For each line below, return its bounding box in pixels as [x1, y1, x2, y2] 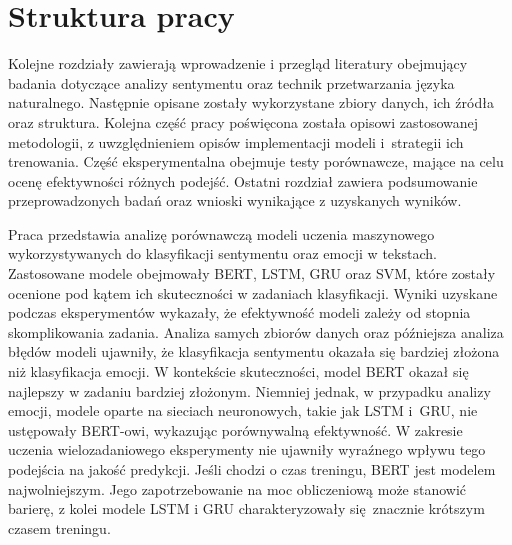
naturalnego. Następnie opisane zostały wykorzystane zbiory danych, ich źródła [8, 92, 494, 113]
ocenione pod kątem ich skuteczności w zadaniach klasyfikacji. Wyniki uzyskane [8, 282, 498, 303]
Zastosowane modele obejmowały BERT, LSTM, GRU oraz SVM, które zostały [8, 263, 496, 284]
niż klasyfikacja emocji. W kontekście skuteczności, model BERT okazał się [8, 361, 469, 382]
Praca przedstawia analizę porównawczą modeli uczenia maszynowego [8, 223, 435, 244]
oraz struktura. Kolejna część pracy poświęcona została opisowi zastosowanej [8, 111, 479, 132]
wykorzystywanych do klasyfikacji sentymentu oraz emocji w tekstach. [8, 243, 437, 264]
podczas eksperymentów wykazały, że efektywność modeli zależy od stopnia [8, 302, 471, 323]
